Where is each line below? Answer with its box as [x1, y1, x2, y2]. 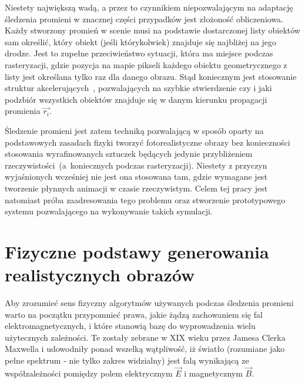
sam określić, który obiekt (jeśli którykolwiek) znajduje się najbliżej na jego [5, 35, 277, 48]
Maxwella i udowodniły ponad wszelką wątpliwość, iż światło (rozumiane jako [5, 342, 285, 355]
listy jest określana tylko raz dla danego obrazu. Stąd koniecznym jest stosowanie [5, 70, 297, 82]
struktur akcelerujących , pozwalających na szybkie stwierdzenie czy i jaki [5, 82, 272, 94]
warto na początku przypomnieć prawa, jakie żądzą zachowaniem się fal [5, 308, 263, 320]
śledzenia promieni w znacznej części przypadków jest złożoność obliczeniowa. [5, 12, 284, 25]
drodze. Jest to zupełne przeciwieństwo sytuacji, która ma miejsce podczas [5, 47, 273, 59]
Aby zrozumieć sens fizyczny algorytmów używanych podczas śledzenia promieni [5, 297, 294, 308]
